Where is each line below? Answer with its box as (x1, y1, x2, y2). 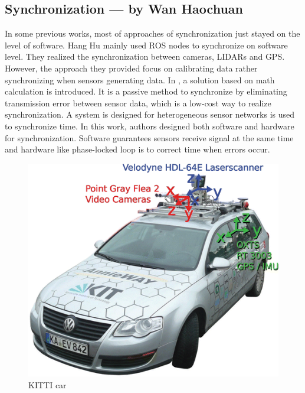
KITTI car (28, 378, 67, 391)
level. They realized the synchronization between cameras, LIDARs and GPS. (5, 50, 285, 63)
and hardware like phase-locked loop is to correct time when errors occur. (5, 143, 270, 155)
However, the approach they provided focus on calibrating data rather (5, 61, 258, 74)
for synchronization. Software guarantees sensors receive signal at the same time (5, 131, 294, 144)
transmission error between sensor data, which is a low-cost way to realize (5, 96, 271, 109)
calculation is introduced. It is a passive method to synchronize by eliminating (5, 85, 287, 98)
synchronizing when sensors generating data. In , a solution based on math (5, 73, 275, 86)
